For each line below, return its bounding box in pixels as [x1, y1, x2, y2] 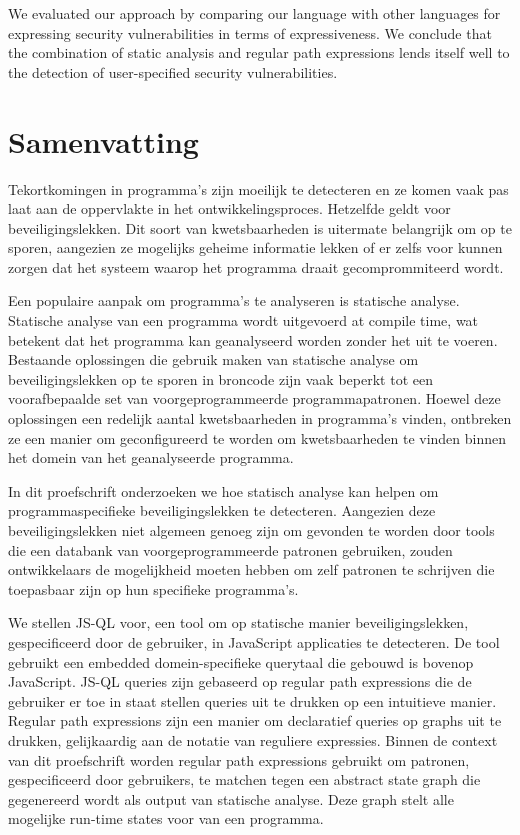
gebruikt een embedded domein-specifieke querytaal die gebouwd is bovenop [8, 651, 474, 672]
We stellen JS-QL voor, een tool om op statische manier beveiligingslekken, [8, 612, 469, 633]
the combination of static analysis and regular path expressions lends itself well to [8, 42, 510, 63]
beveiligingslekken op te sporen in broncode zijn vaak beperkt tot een [8, 368, 433, 389]
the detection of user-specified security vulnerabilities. [8, 61, 338, 82]
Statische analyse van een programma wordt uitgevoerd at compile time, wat [8, 310, 479, 331]
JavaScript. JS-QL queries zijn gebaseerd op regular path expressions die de [8, 671, 472, 692]
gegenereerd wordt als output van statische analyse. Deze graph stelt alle [8, 788, 454, 809]
